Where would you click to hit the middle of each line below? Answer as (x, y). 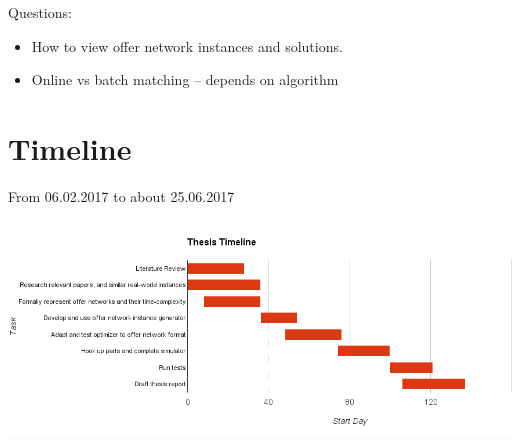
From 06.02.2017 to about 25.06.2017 (121, 195)
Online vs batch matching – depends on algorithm (185, 79)
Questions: (40, 12)
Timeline (70, 147)
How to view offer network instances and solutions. (187, 45)
